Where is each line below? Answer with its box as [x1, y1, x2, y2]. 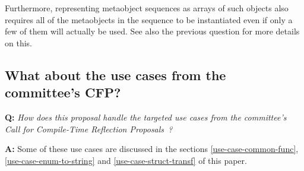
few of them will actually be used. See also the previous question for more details [5, 25, 300, 37]
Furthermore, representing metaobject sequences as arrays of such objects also [5, 2, 289, 14]
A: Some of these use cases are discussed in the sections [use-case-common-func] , [5, 142, 299, 155]
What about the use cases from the [5, 65, 226, 84]
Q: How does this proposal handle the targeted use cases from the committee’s [5, 110, 287, 123]
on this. [5, 36, 32, 49]
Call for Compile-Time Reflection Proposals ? [5, 122, 173, 135]
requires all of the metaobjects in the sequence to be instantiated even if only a [5, 13, 293, 26]
